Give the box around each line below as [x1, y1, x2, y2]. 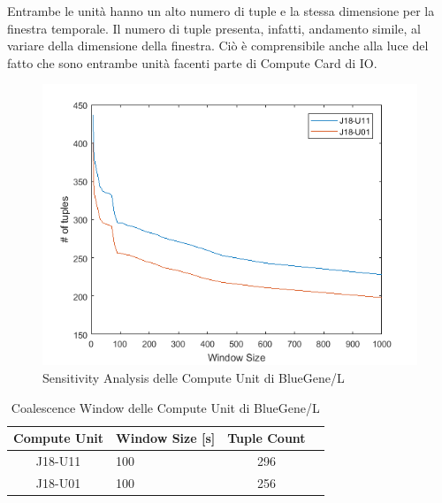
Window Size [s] [116, 429, 216, 447]
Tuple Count [227, 429, 306, 447]
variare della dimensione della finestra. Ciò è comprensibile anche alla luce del [7, 36, 429, 55]
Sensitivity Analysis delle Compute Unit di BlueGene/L [42, 368, 345, 386]
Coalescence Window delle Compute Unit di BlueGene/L [11, 398, 320, 416]
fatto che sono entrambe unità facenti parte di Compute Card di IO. [7, 53, 377, 72]
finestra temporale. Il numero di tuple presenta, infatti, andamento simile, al [7, 19, 421, 37]
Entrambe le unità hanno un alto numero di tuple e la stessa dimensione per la [7, 2, 435, 19]
